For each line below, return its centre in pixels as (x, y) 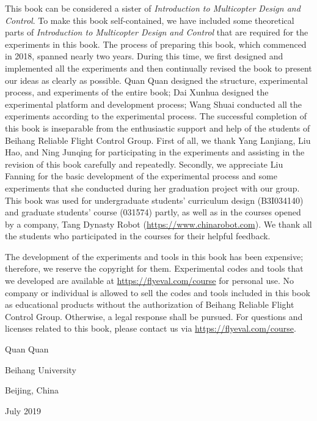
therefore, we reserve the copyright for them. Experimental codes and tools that (154, 268)
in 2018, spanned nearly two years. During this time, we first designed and (144, 56)
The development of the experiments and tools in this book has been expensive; (154, 256)
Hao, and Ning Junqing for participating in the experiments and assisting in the (155, 152)
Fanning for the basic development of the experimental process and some (141, 176)
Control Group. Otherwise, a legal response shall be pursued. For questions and (154, 316)
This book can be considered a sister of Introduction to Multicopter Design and (153, 8)
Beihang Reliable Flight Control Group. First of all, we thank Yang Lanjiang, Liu (158, 140)
